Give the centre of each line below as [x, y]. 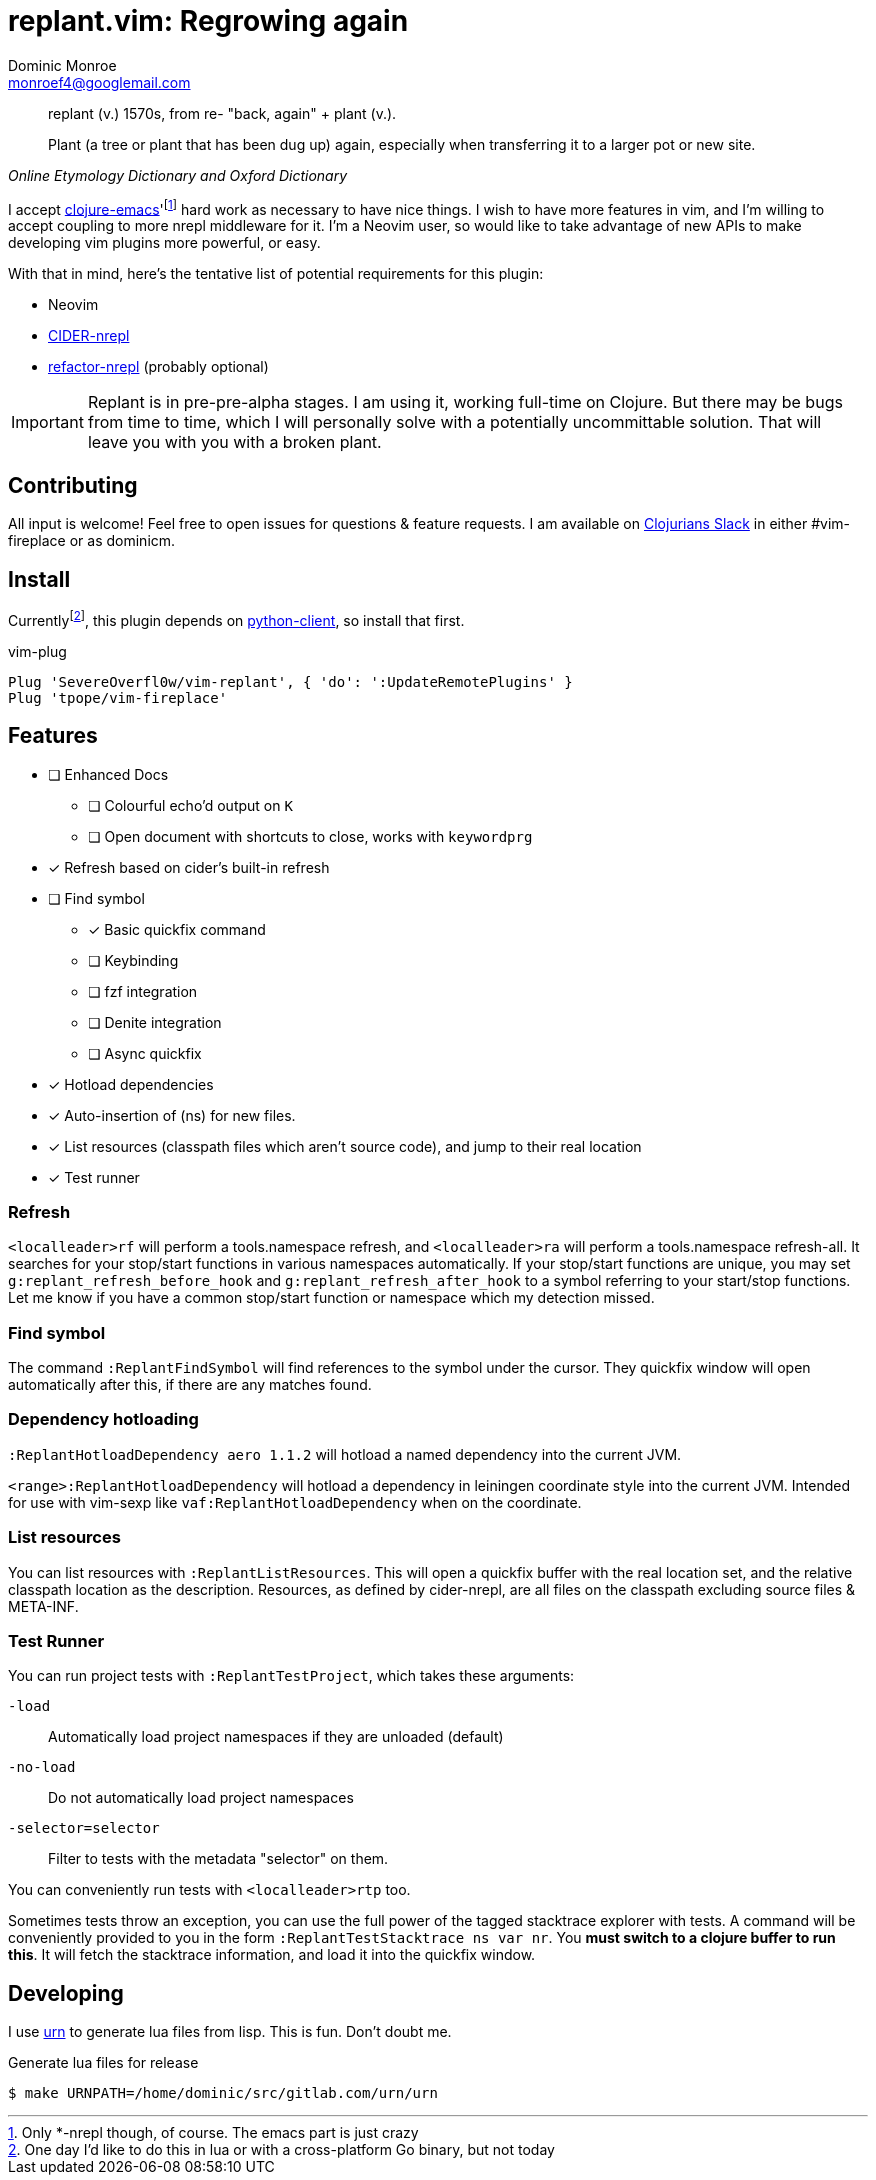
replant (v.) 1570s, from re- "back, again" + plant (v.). [222, 113]
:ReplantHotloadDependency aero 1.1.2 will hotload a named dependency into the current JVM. [345, 1454]
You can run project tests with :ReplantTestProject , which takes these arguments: [291, 1676]
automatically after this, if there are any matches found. [190, 1385]
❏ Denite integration [155, 1022]
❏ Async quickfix [145, 1053]
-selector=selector [84, 1828]
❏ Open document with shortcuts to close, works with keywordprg [310, 836]
